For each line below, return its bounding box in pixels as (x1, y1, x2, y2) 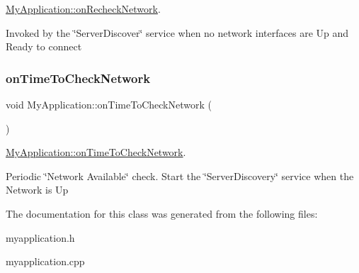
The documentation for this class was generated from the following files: (6, 206, 318, 221)
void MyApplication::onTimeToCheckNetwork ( (6, 97, 212, 111)
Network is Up (6, 182, 69, 197)
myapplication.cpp (6, 254, 85, 269)
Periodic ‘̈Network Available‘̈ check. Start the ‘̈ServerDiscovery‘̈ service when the (6, 168, 354, 183)
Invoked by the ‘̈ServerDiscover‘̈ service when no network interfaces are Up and (6, 25, 349, 40)
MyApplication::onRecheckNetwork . (6, 1, 161, 16)
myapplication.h (6, 230, 75, 245)
